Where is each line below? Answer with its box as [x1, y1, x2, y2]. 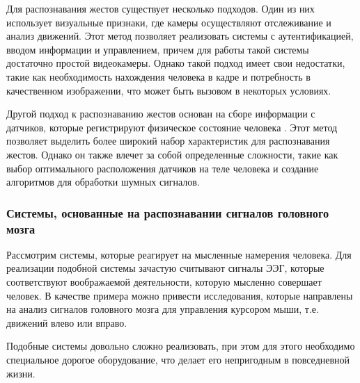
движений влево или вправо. [6, 315, 127, 329]
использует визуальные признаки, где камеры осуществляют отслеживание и [6, 15, 331, 29]
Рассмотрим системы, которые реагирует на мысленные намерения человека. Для [6, 247, 352, 261]
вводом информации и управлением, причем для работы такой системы [6, 42, 309, 56]
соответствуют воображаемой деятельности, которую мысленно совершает [6, 275, 322, 289]
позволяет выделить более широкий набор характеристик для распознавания [6, 133, 330, 148]
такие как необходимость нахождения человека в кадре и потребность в [6, 69, 311, 83]
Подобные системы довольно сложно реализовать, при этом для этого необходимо [6, 339, 355, 353]
